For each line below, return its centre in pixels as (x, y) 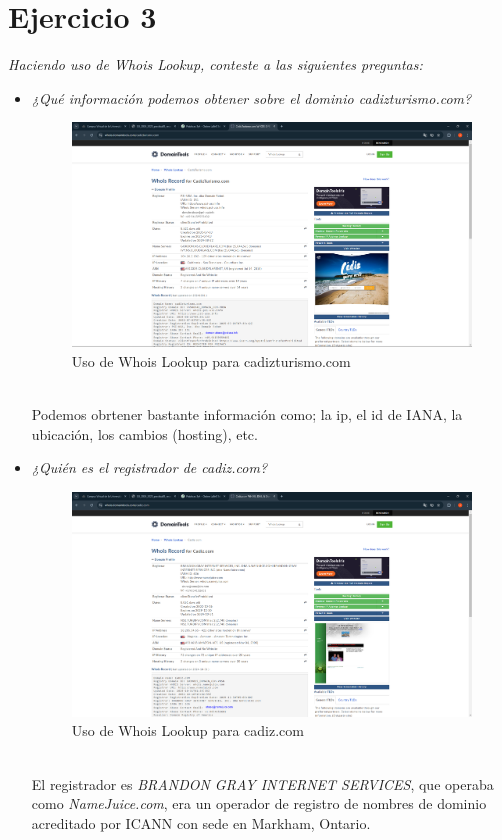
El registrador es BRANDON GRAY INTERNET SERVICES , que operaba (262, 783)
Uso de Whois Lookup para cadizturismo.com (211, 360)
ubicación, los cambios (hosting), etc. (144, 433)
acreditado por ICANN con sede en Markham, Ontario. (201, 822)
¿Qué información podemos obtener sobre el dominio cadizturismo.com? (251, 97)
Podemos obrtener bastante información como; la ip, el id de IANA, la (247, 414)
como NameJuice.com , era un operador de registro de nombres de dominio (259, 803)
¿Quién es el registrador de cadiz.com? (149, 467)
